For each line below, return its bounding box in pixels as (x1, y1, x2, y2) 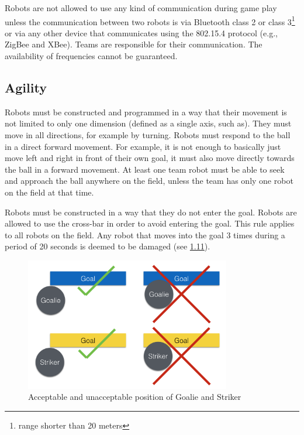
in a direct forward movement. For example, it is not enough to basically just (5, 140, 281, 152)
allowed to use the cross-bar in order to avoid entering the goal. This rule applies (5, 217, 295, 230)
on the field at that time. (5, 186, 94, 198)
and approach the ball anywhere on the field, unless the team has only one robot (5, 174, 293, 187)
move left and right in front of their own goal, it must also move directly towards (5, 152, 295, 164)
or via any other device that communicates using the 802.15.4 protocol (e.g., (5, 26, 278, 39)
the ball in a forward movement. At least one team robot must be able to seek (5, 163, 285, 175)
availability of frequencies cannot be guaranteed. (5, 50, 178, 62)
